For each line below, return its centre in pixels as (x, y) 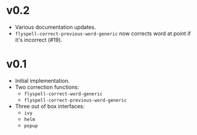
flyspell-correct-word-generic (63, 94)
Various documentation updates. (55, 27)
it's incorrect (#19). (39, 40)
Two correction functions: (47, 87)
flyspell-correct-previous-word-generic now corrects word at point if (103, 33)
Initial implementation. (42, 80)
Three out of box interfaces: (50, 106)
